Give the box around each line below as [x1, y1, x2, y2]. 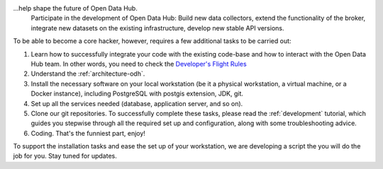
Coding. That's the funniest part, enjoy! [30, 129, 145, 137]
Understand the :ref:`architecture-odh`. [30, 69, 145, 78]
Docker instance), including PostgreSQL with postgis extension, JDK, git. [30, 89, 244, 98]
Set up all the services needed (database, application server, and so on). [30, 99, 243, 107]
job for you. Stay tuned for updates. [13, 152, 117, 161]
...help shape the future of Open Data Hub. [13, 4, 138, 12]
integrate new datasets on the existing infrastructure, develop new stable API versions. [30, 23, 284, 32]
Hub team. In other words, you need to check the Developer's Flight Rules [30, 59, 248, 68]
